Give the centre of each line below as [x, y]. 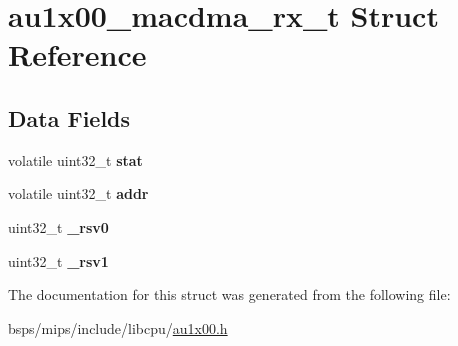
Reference [77, 54]
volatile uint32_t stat [75, 159]
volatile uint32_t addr [78, 193]
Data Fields [69, 117]
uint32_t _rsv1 [58, 260]
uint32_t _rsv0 [58, 226]
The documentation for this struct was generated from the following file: [229, 294]
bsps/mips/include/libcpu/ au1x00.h [118, 327]
